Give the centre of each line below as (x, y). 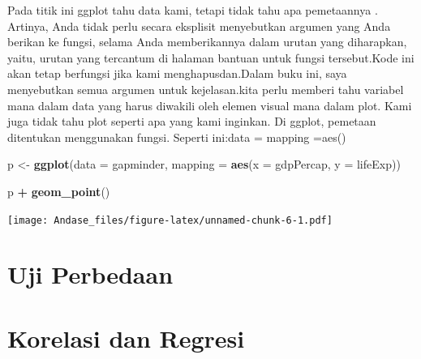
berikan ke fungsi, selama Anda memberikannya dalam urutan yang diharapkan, (207, 42)
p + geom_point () (59, 191)
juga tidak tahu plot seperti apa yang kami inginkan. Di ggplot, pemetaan (192, 121)
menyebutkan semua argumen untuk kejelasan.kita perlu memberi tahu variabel (206, 89)
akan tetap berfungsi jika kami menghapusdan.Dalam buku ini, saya (177, 73)
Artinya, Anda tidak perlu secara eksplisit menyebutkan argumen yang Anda (199, 26)
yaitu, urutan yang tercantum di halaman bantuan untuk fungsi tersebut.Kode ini (211, 57)
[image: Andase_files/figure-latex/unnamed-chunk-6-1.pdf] (170, 220)
